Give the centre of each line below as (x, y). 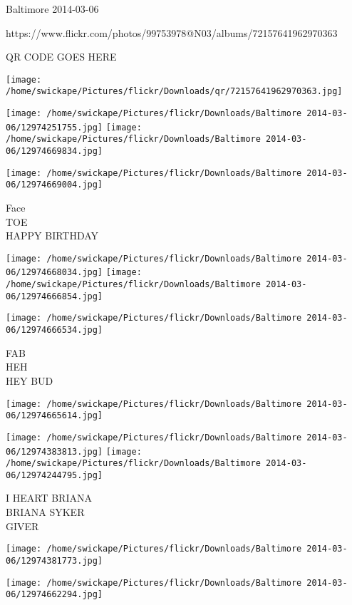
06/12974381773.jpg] (55, 560)
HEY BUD (30, 380)
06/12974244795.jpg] (55, 475)
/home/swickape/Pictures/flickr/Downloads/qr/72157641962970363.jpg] (174, 92)
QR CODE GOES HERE (61, 57)
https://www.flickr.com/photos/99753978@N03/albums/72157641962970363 (172, 32)
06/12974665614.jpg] (55, 416)
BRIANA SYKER (45, 512)
